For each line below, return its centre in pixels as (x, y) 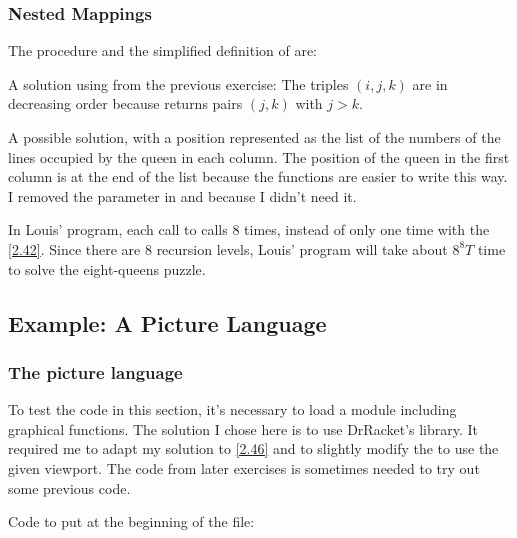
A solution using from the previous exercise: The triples (178, 83)
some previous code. (69, 487)
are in (430, 83)
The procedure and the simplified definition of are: (163, 50)
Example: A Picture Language (167, 322)
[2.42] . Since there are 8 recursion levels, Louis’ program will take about (228, 248)
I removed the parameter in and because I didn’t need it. (182, 195)
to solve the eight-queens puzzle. (107, 268)
